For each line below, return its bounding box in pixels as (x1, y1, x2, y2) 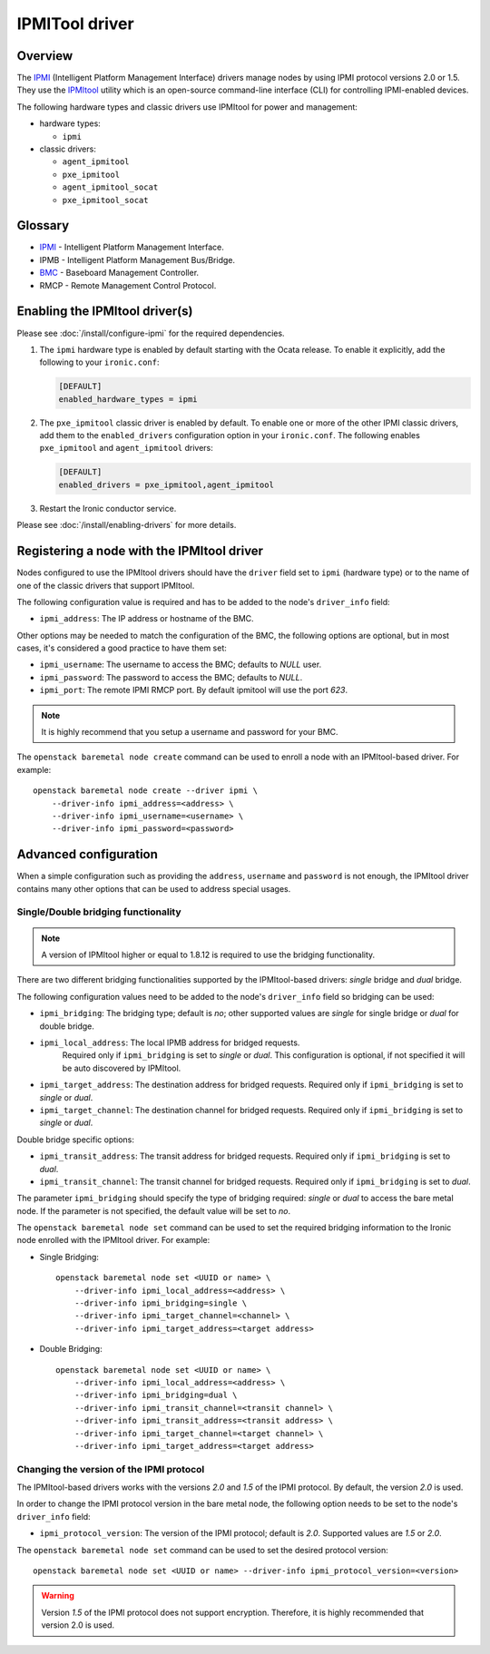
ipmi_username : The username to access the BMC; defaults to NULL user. (39, 659, 322, 670)
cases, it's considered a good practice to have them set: (16, 642, 227, 653)
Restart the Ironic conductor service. (39, 503, 177, 514)
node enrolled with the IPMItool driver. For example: (16, 1235, 211, 1246)
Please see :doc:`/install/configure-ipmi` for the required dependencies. (16, 328, 285, 338)
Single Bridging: (39, 1251, 100, 1262)
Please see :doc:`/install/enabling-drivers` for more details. (16, 520, 237, 531)
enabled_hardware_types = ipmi (58, 394, 199, 404)
